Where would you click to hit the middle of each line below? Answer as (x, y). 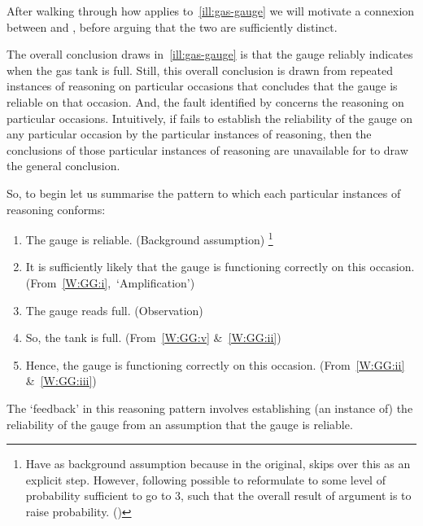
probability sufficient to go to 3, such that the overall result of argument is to (218, 495)
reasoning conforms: (56, 209)
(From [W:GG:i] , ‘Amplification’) (110, 282)
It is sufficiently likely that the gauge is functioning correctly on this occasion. (220, 267)
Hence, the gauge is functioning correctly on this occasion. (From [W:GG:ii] (215, 364)
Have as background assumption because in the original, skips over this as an (218, 464)
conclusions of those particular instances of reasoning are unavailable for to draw (207, 149)
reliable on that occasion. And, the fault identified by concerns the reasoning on (205, 101)
